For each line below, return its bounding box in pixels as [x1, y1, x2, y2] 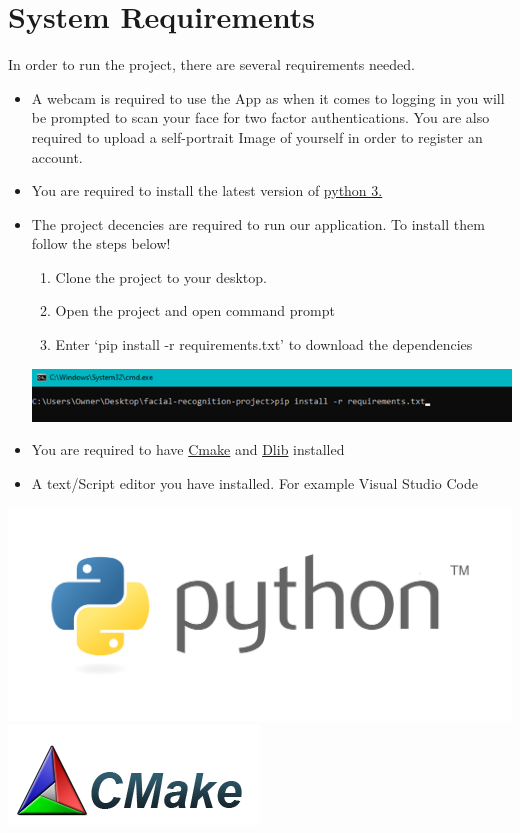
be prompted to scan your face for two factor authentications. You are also [31, 107, 490, 128]
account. [31, 146, 83, 167]
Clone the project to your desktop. [55, 266, 267, 287]
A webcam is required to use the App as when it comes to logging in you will [31, 87, 505, 108]
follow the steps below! [31, 233, 171, 254]
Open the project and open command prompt [55, 300, 335, 321]
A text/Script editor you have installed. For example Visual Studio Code [31, 473, 478, 494]
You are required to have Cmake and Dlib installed [31, 439, 345, 460]
